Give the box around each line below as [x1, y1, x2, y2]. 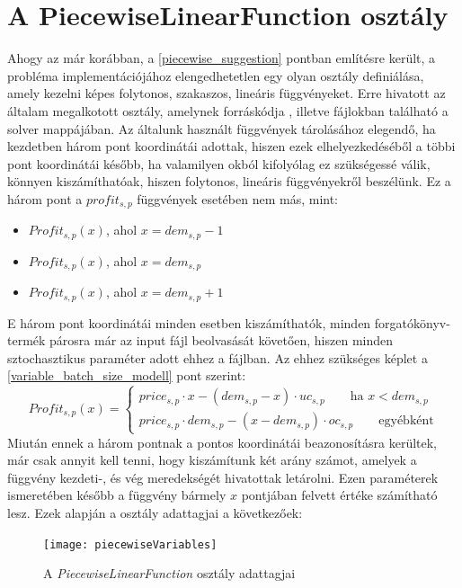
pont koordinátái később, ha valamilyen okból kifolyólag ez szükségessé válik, [7, 154, 431, 173]
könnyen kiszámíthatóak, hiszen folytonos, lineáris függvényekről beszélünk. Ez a [7, 172, 451, 191]
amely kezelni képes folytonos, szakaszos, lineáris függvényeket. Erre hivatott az [7, 84, 446, 102]
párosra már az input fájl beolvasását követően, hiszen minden [49, 331, 394, 350]
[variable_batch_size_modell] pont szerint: [7, 366, 246, 385]
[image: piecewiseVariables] [43, 538, 218, 551]
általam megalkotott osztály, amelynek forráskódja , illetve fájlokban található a [7, 101, 449, 120]
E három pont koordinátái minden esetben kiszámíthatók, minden [7, 313, 371, 332]
